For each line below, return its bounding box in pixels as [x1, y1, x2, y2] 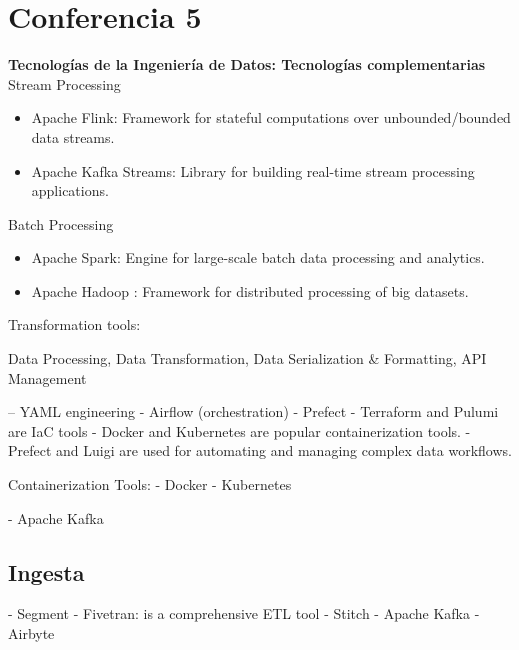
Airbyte [8, 623, 55, 644]
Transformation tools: [8, 314, 141, 335]
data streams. [31, 126, 115, 147]
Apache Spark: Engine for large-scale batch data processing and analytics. [31, 247, 485, 268]
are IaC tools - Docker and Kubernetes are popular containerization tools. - [8, 420, 471, 441]
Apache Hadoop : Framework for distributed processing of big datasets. [31, 280, 469, 301]
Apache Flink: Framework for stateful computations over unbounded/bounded [31, 107, 511, 128]
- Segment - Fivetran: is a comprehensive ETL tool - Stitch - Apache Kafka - [8, 603, 480, 624]
